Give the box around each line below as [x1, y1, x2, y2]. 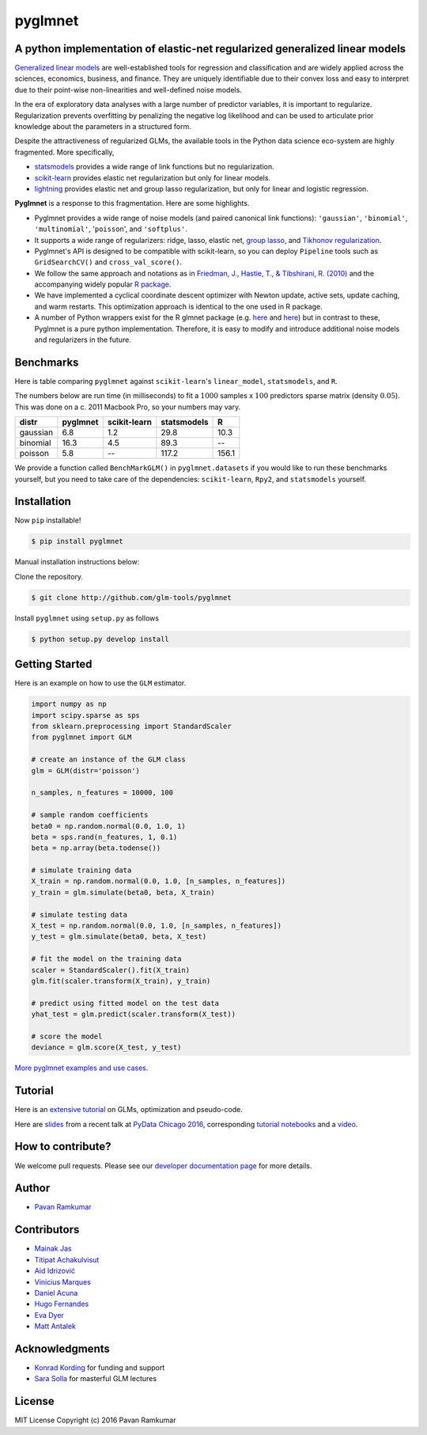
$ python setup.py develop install [31, 634, 169, 643]
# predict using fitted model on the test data [31, 998, 219, 1008]
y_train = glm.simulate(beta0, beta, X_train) [31, 887, 215, 897]
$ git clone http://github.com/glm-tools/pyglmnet [31, 593, 232, 602]
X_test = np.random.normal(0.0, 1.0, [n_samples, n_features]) [31, 921, 282, 930]
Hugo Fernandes [34, 1299, 89, 1309]
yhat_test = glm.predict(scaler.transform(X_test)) [31, 1010, 236, 1019]
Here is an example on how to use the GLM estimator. [14, 678, 187, 688]
